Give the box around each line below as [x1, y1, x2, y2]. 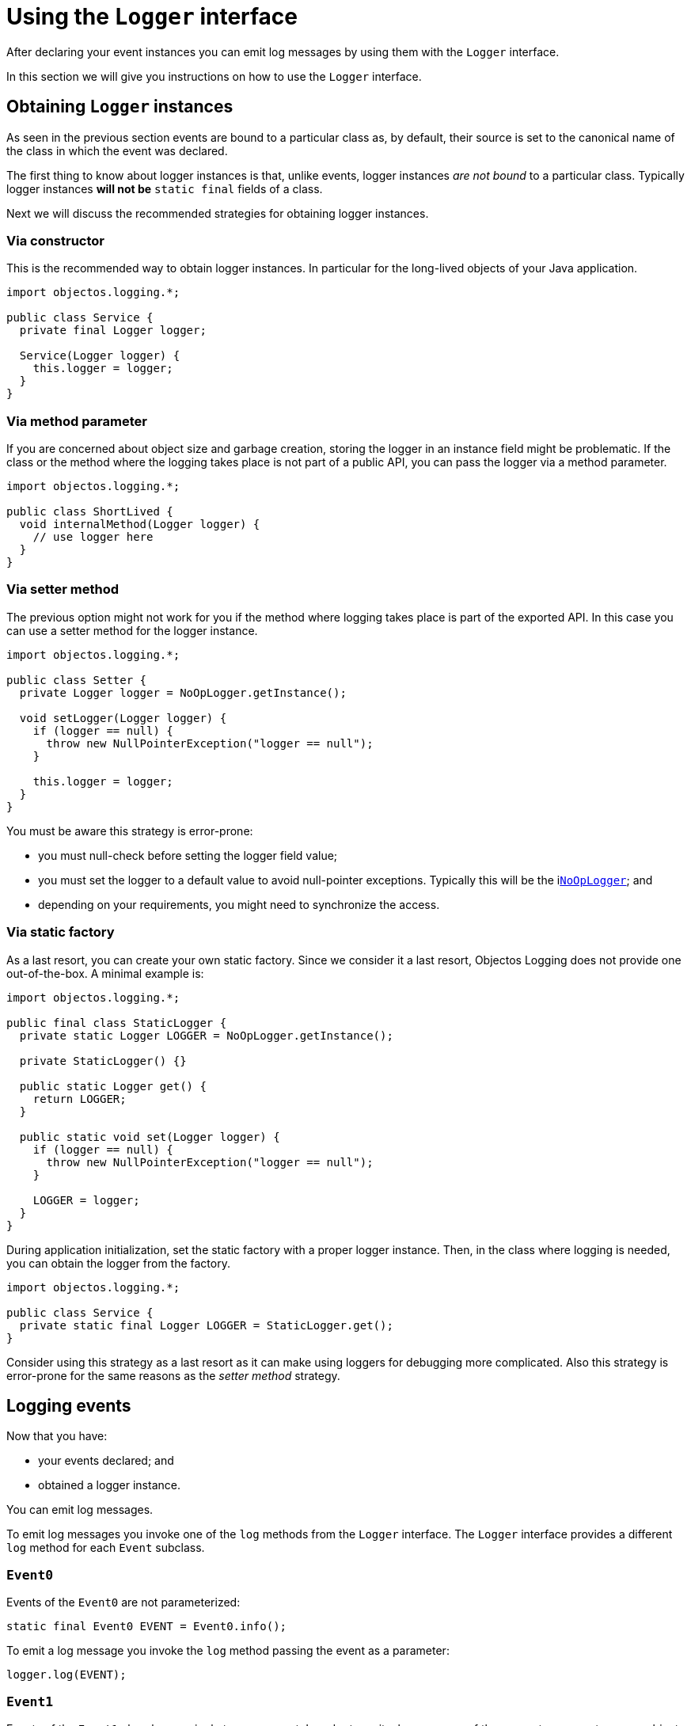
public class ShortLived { [6, 505, 173, 519]
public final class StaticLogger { [6, 1016, 227, 1029]
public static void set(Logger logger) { [19, 1130, 280, 1143]
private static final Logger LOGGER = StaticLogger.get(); [19, 1318, 393, 1332]
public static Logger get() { [19, 1079, 207, 1093]
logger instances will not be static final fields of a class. [6, 181, 323, 196]
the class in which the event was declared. [6, 143, 228, 158]
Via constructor [6, 232, 105, 249]
